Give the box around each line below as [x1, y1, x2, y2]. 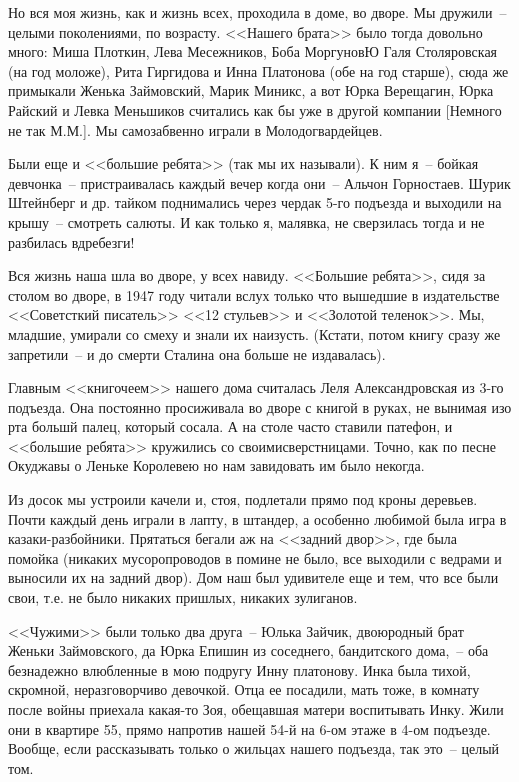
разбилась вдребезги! [8, 231, 135, 252]
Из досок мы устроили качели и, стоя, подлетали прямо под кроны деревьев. [8, 489, 478, 510]
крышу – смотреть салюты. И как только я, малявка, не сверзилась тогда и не [8, 211, 485, 232]
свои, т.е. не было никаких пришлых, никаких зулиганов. [8, 587, 358, 608]
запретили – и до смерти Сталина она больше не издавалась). [8, 343, 386, 364]
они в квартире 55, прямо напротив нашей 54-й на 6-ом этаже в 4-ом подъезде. [8, 718, 491, 739]
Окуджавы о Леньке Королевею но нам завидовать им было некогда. [8, 455, 425, 476]
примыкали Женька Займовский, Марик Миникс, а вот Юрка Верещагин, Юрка [8, 80, 494, 101]
